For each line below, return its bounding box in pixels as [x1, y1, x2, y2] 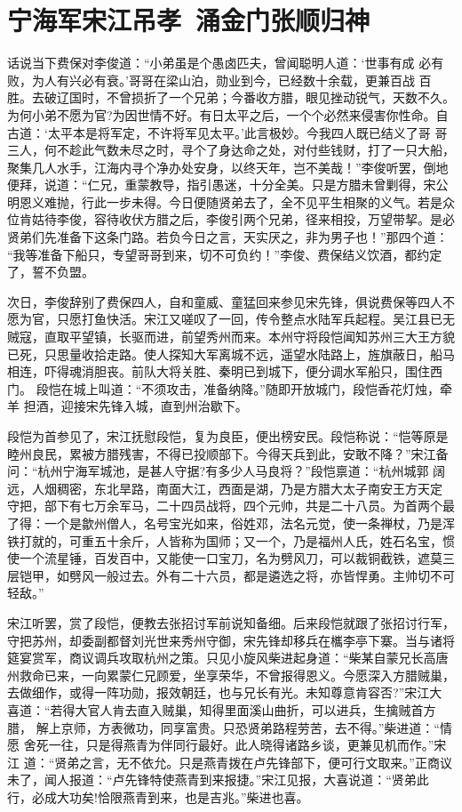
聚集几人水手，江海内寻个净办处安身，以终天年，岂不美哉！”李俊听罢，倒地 [7, 157, 449, 176]
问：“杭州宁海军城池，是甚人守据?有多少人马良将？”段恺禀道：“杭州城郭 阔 [7, 462, 446, 480]
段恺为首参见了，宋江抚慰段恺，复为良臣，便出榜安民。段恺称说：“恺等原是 [7, 427, 449, 445]
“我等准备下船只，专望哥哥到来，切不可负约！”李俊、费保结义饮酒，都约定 [7, 245, 442, 263]
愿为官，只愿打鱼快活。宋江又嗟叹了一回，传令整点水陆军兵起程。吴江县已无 [7, 310, 455, 328]
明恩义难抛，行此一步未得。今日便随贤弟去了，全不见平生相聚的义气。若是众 [7, 192, 455, 211]
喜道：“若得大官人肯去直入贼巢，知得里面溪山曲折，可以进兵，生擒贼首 [7, 700, 424, 719]
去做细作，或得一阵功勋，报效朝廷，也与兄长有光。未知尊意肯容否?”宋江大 [7, 683, 442, 702]
